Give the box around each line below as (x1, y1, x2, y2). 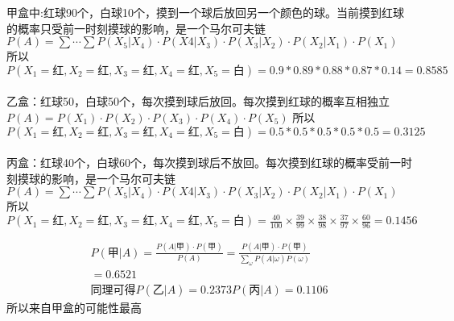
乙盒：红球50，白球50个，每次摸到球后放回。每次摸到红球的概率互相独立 (6, 93, 390, 110)
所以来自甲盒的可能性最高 (6, 299, 142, 316)
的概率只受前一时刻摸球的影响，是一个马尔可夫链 (6, 19, 266, 36)
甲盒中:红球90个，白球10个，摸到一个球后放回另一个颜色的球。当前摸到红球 (6, 4, 404, 20)
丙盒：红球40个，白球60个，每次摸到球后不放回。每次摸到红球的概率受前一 (6, 154, 401, 171)
